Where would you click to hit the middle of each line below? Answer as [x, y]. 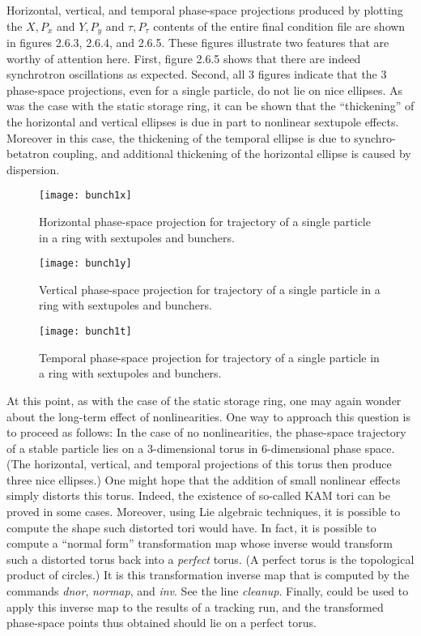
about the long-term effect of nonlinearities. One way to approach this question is [208, 416]
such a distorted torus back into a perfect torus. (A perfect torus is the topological [210, 559]
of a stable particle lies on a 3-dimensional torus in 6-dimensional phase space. [201, 448]
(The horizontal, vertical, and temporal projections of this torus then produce [199, 464]
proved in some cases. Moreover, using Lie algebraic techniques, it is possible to [204, 512]
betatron [28, 154]
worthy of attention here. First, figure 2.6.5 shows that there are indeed [184, 58]
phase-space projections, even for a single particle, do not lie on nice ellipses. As [205, 90]
